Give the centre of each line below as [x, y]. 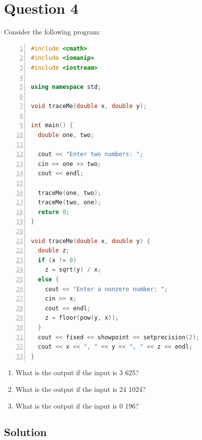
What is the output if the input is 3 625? [77, 372]
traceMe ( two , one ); [70, 203]
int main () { [52, 125]
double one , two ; [66, 135]
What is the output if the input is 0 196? [77, 405]
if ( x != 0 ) [57, 260]
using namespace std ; [66, 87]
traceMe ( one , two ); [70, 193]
